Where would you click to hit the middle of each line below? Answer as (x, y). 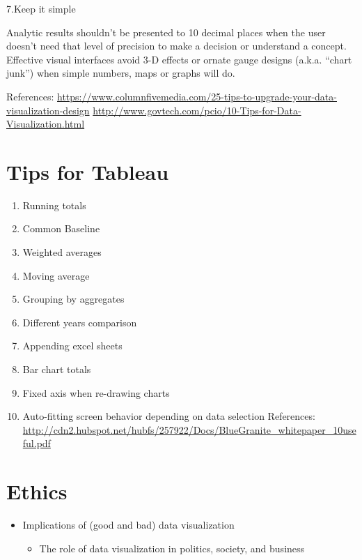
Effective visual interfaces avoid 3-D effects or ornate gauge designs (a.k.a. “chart (179, 59)
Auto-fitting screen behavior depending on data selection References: (169, 416)
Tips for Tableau (88, 171)
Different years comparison (80, 322)
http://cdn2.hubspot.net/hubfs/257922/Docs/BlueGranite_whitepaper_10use (189, 429)
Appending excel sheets (72, 346)
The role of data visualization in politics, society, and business (172, 548)
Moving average (56, 275)
